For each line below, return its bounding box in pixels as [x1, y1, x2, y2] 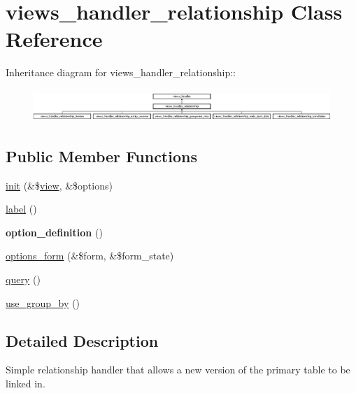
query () [6, 271, 41, 286]
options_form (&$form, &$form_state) [6, 248, 174, 263]
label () [6, 201, 37, 216]
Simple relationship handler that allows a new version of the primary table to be [6, 362, 350, 377]
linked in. [6, 376, 45, 390]
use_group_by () [6, 295, 80, 310]
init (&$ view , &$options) [6, 178, 113, 192]
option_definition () [6, 224, 103, 239]
